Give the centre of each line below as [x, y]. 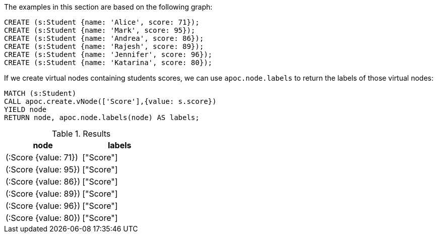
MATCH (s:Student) [40, 93]
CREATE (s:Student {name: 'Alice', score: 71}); [102, 22]
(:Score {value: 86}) [43, 182]
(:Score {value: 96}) [43, 206]
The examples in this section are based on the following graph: [108, 7]
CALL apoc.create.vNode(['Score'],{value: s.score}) [110, 101]
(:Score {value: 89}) [43, 194]
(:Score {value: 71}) [42, 157]
